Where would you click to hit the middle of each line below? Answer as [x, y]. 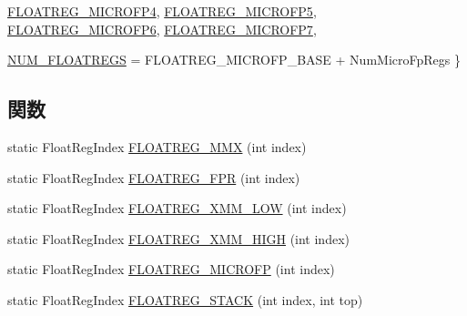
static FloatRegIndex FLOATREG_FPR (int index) [154, 177]
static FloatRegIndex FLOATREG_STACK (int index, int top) [185, 299]
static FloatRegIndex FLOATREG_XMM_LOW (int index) [177, 208]
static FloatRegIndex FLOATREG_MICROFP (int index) [171, 269]
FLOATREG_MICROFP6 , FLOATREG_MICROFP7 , [162, 29]
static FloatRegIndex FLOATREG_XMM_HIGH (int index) [178, 238]
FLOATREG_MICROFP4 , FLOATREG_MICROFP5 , [162, 11]
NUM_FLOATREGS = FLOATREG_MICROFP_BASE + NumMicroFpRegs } [234, 60]
